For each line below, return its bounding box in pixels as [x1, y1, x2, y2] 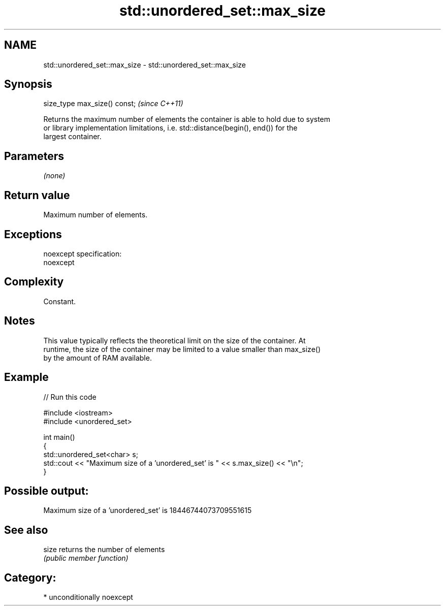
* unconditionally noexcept [43, 593, 133, 602]
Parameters [4, 149, 64, 163]
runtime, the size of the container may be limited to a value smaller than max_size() [43, 344, 321, 354]
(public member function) [43, 554, 129, 563]
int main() [43, 432, 75, 441]
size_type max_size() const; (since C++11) [43, 99, 183, 108]
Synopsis [4, 78, 52, 91]
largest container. [43, 132, 102, 141]
